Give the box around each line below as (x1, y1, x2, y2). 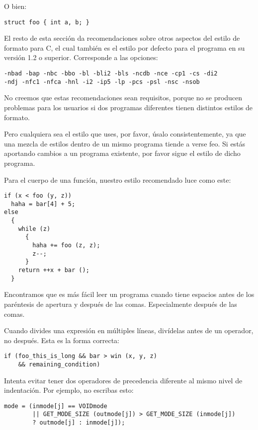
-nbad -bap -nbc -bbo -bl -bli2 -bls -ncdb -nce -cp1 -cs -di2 (4, 70, 218, 77)
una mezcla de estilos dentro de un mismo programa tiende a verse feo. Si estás (4, 138, 246, 148)
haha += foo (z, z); (32, 242, 100, 249)
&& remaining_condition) (18, 360, 100, 368)
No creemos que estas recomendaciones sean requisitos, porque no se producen (4, 92, 243, 103)
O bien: (4, 1, 27, 11)
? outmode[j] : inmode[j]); (32, 419, 125, 427)
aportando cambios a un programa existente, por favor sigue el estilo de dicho (4, 148, 241, 158)
